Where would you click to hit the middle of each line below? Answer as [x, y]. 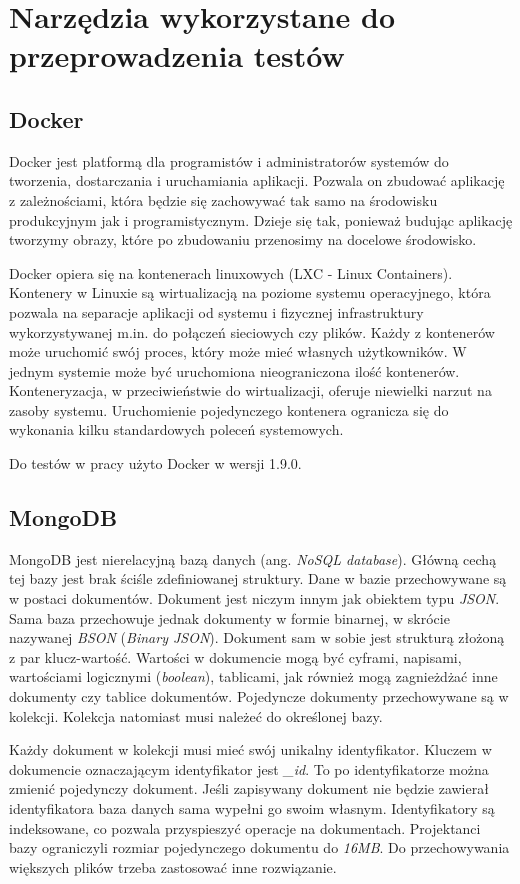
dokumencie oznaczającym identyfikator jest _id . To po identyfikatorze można [249, 768]
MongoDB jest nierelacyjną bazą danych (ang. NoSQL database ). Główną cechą [253, 558]
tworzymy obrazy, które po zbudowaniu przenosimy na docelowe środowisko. [243, 239]
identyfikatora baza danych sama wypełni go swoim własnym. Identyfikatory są [252, 808]
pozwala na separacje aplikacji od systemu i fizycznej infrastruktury [216, 311]
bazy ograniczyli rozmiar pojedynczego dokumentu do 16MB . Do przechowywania [259, 847]
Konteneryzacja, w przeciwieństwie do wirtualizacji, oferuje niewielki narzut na [250, 390]
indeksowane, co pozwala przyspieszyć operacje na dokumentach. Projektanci [245, 827]
